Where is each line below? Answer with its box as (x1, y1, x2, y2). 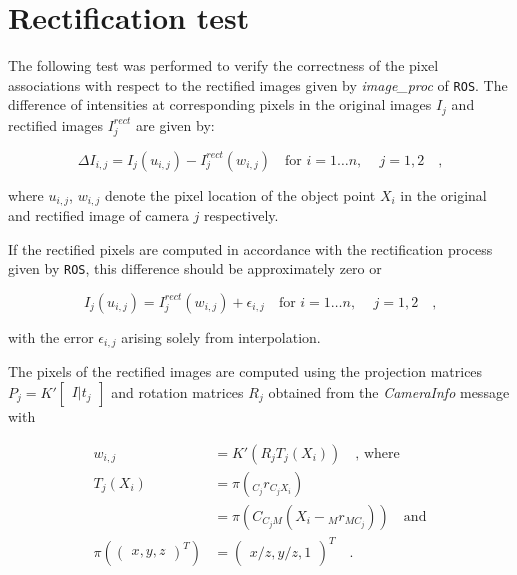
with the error (8, 326, 94, 347)
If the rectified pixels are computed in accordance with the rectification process (8, 238, 493, 259)
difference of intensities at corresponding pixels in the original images (8, 94, 432, 115)
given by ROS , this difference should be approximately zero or (8, 258, 382, 279)
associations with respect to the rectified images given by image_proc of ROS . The (8, 74, 508, 95)
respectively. (204, 205, 279, 226)
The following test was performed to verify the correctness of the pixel (8, 55, 439, 76)
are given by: (136, 114, 215, 135)
